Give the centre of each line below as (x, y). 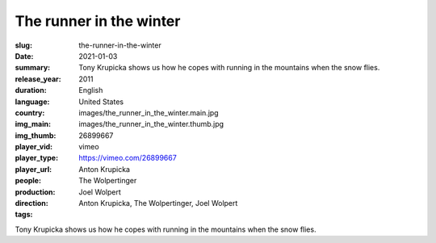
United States (101, 102)
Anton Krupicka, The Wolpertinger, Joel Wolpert (158, 203)
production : (35, 192)
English (91, 90)
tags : (24, 215)
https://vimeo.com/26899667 (128, 158)
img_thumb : (36, 135)
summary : (33, 68)
